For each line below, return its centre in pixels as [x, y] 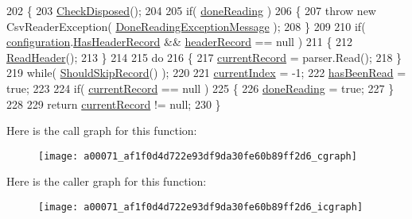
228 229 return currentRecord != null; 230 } [114, 104]
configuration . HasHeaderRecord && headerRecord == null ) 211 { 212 [180, 42]
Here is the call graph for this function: [102, 131]
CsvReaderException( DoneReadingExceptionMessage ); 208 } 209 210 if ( [186, 26]
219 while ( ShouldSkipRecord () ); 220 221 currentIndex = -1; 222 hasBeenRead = [206, 73]
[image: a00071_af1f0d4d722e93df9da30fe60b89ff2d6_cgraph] [198, 156]
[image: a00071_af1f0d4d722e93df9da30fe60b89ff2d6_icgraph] [201, 207]
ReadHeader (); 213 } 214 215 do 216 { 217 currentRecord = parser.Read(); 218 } [204, 57]
